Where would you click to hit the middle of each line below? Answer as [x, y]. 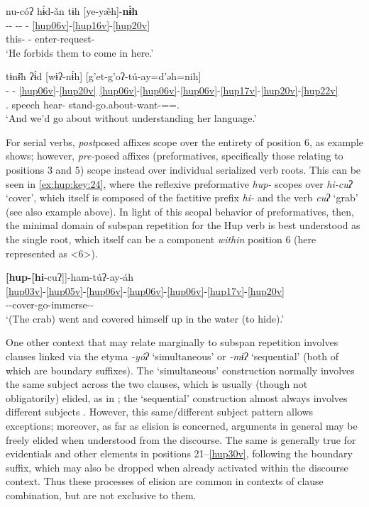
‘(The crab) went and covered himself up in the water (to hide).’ [145, 318]
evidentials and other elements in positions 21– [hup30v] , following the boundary [179, 453]
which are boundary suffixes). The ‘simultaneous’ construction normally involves [180, 370]
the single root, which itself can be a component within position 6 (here [161, 239]
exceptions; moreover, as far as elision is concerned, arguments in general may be [182, 426]
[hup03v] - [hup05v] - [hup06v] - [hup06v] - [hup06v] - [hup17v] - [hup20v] [145, 290]
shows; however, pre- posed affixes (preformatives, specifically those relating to [175, 156]
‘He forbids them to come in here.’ [80, 52]
